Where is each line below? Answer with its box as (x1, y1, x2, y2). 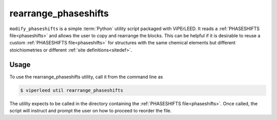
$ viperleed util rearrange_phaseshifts (20, 87, 123, 93)
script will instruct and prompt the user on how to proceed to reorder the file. (9, 107, 172, 113)
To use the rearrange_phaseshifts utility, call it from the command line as (9, 74, 163, 80)
